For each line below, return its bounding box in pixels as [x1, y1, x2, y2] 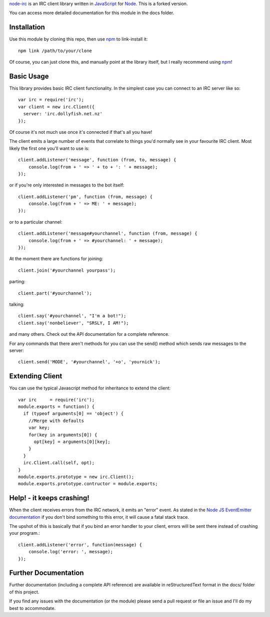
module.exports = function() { [18, 404, 95, 409]
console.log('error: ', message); [28, 549, 113, 555]
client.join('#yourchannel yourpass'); [18, 267, 116, 273]
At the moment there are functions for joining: [9, 256, 103, 262]
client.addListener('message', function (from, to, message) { [18, 157, 176, 163]
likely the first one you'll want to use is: [9, 145, 89, 151]
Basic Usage [9, 72, 49, 80]
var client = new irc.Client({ [18, 104, 95, 110]
